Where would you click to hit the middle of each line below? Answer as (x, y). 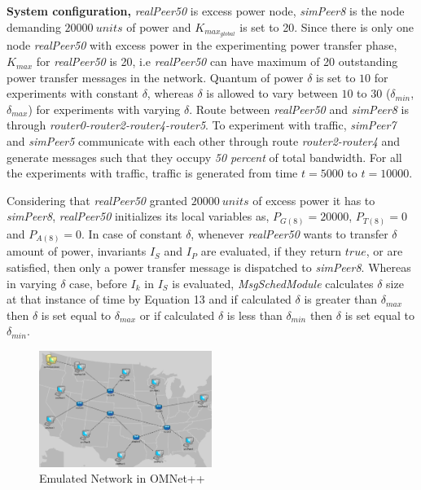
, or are (384, 251)
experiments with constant (72, 93)
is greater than (341, 299)
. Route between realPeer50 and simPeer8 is (299, 109)
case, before (98, 283)
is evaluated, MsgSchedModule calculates (273, 283)
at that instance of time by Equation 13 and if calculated (149, 299)
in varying (32, 283)
